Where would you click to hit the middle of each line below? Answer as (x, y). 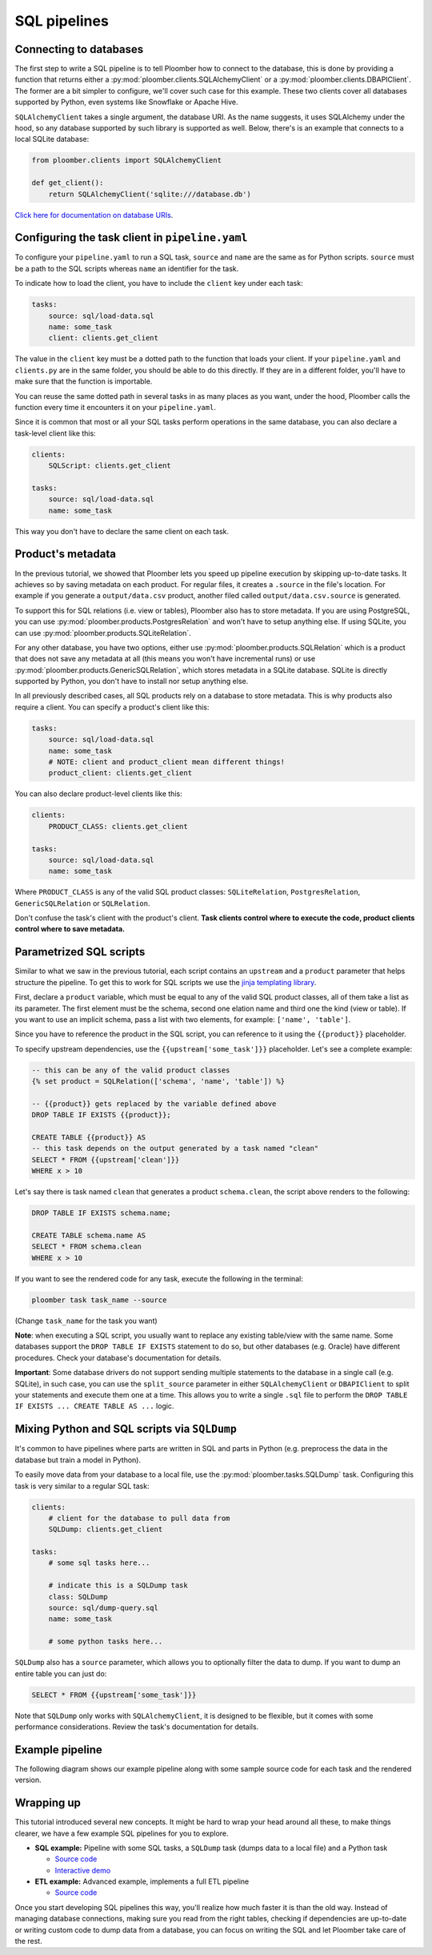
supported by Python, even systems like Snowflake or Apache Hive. (126, 102)
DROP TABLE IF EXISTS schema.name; (101, 1213)
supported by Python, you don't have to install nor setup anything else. (132, 682)
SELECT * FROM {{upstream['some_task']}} (114, 1695)
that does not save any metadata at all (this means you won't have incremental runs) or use (165, 659)
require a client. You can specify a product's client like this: (112, 707)
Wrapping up (48, 1803)
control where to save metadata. (70, 929)
